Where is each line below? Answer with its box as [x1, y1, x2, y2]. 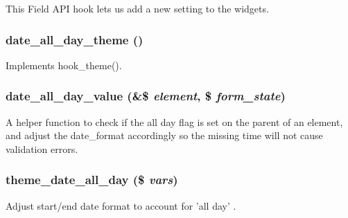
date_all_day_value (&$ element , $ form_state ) [6, 87, 286, 105]
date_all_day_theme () [6, 30, 143, 48]
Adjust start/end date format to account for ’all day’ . [6, 198, 236, 212]
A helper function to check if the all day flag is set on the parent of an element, [6, 114, 343, 129]
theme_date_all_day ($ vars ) [6, 171, 178, 188]
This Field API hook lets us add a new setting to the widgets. [6, 1, 269, 15]
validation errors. [6, 141, 78, 156]
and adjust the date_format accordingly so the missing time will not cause [6, 128, 323, 143]
